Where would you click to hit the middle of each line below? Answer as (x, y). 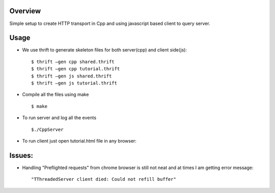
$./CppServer (47, 129)
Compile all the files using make (56, 95)
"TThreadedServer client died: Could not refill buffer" (104, 179)
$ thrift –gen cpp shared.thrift (73, 62)
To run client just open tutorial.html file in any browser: (79, 141)
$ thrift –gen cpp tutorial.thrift (76, 69)
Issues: (21, 155)
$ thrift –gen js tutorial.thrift (74, 83)
